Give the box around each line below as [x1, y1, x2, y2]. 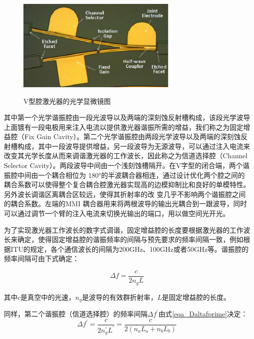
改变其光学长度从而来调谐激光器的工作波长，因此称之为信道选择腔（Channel [4, 150, 248, 161]
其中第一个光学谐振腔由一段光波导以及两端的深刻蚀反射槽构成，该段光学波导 [4, 112, 250, 122]
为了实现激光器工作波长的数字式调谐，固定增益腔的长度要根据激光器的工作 [4, 224, 243, 235]
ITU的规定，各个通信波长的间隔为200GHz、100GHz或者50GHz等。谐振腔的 [10, 243, 249, 254]
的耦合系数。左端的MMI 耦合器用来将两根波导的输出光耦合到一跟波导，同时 [4, 198, 247, 209]
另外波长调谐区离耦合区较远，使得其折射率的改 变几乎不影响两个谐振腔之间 [4, 189, 246, 199]
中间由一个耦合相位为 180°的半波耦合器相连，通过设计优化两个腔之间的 [17, 169, 245, 180]
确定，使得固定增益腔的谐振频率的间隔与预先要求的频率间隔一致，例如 [17, 234, 243, 244]
